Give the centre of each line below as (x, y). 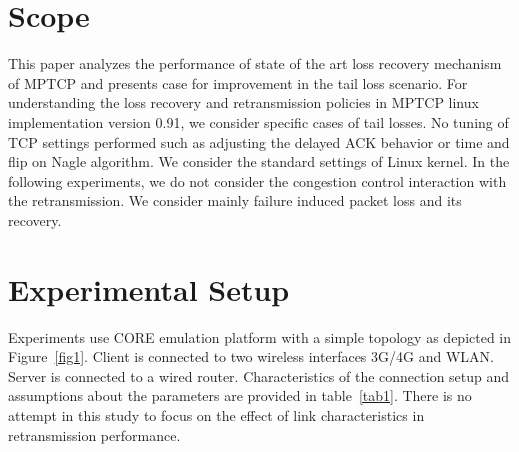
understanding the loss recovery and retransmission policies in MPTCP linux (243, 102)
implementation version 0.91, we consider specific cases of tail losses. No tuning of (258, 121)
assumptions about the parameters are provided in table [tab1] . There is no (240, 395)
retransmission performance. (94, 434)
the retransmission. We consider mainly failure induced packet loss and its (235, 200)
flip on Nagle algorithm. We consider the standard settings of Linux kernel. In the (259, 161)
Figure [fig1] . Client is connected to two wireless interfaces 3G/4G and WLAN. (251, 356)
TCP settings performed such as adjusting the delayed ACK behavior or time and (259, 141)
